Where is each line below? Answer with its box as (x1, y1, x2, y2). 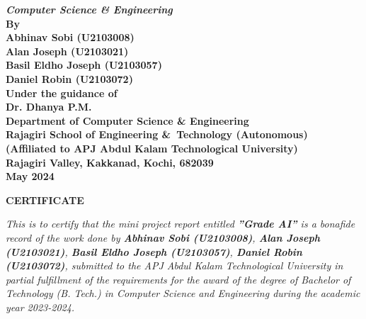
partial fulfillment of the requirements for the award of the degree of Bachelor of (6, 272, 351, 286)
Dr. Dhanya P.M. (6, 99, 92, 114)
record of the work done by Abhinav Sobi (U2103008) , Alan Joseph (6, 230, 321, 245)
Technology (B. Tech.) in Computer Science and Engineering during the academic (6, 286, 360, 301)
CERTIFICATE (6, 192, 84, 207)
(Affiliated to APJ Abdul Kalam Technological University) (6, 140, 298, 155)
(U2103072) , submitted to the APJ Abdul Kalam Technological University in (6, 258, 343, 273)
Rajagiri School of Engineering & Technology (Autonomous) (6, 127, 308, 142)
